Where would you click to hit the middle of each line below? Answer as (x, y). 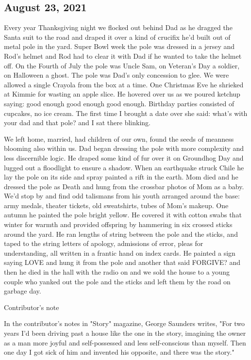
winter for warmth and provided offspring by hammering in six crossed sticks (118, 224)
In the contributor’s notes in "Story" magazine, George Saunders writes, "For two (125, 323)
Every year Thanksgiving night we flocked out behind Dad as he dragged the (118, 27)
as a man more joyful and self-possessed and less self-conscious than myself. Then (125, 342)
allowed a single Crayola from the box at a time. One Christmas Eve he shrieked (124, 84)
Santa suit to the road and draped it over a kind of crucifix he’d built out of (117, 37)
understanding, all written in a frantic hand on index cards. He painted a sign (120, 253)
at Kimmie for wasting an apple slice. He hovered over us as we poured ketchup (122, 94)
